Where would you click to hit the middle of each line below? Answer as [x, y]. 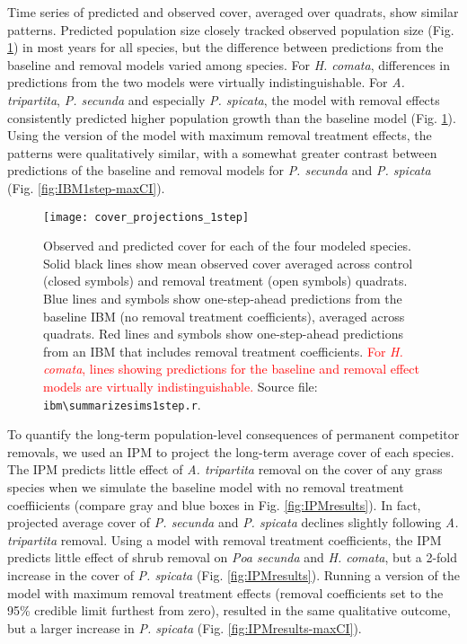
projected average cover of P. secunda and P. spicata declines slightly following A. [233, 522]
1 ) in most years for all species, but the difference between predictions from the [225, 47]
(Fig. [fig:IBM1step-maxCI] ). [86, 187]
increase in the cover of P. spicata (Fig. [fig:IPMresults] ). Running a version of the [233, 574]
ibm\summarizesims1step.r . [122, 404]
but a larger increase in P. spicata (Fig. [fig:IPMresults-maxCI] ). [185, 627]
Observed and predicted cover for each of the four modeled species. [227, 246]
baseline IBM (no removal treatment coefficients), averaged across [224, 316]
